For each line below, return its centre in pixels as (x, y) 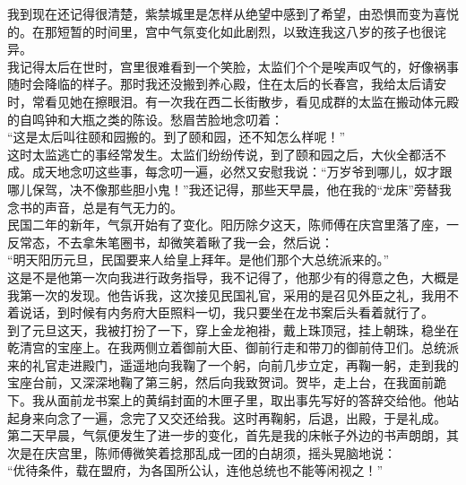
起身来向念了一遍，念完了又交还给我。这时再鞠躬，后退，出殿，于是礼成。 (227, 417)
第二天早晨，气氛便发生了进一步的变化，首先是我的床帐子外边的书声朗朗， (227, 435)
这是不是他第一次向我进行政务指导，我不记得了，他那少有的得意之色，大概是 (233, 277)
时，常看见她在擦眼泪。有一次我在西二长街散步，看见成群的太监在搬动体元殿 (233, 101)
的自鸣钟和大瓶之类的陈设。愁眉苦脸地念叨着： (145, 119)
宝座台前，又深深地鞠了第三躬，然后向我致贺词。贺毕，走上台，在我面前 (220, 382)
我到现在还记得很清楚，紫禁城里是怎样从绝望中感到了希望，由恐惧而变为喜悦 (233, 13)
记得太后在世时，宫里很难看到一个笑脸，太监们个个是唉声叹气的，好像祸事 (239, 66)
